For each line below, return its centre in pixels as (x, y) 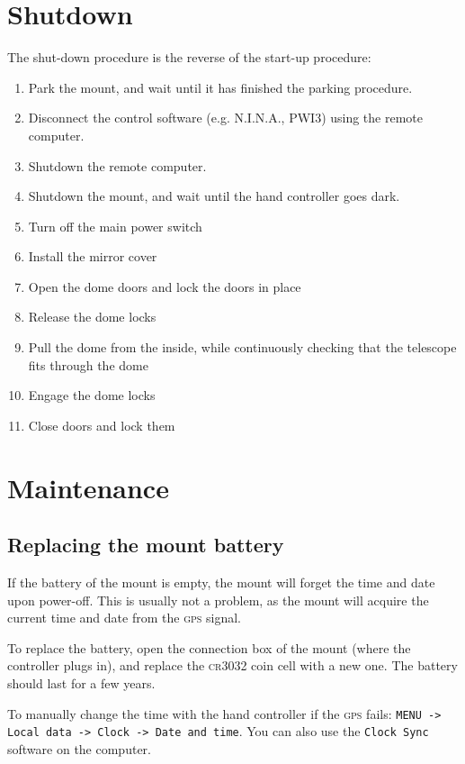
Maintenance (88, 487)
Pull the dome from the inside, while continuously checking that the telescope (242, 347)
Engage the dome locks (92, 395)
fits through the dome (88, 364)
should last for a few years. (81, 682)
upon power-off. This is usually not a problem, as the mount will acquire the (218, 600)
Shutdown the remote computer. (117, 165)
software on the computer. (79, 748)
